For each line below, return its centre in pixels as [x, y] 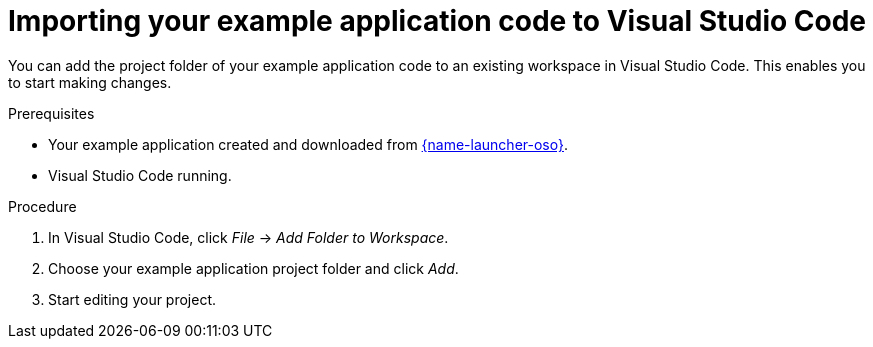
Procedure [42, 206]
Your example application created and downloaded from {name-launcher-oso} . [308, 144]
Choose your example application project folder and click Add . [253, 268]
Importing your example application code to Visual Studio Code [437, 21]
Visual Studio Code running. [140, 175]
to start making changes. [90, 82]
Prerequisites [51, 113]
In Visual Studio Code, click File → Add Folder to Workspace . [248, 237]
